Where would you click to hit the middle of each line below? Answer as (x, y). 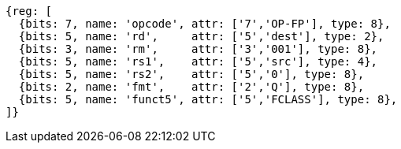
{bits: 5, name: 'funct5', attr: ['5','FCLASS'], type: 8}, (208, 99)
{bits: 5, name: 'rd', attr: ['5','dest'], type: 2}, (201, 36)
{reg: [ (29, 11)
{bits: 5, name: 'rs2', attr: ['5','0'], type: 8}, (191, 74)
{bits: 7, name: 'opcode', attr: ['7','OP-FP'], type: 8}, (204, 24)
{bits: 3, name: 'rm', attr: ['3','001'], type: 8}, (198, 49)
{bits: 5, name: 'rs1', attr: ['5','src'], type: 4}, (198, 61)
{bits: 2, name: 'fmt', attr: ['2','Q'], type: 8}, (191, 87)
